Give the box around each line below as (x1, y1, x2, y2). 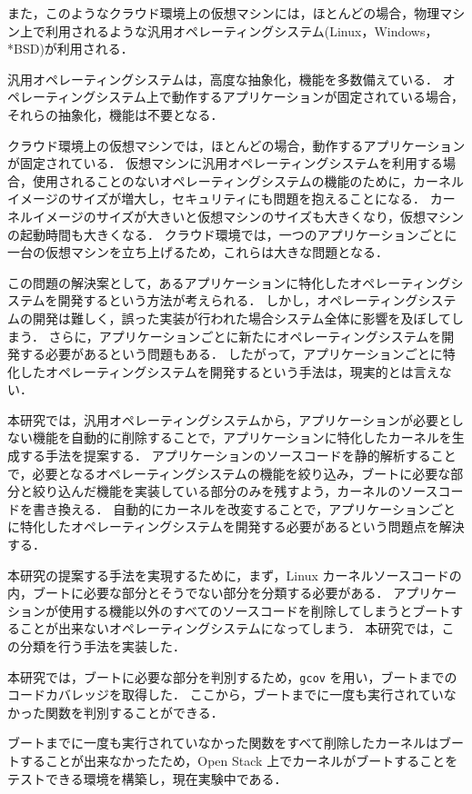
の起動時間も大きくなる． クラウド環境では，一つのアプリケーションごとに (7, 224, 457, 243)
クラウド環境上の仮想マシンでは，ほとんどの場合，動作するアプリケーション (7, 135, 466, 154)
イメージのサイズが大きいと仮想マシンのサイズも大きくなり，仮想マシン (32, 206, 464, 225)
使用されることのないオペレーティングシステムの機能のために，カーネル (32, 171, 464, 190)
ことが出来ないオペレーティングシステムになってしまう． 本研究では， (19, 619, 442, 638)
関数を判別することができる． (45, 702, 224, 721)
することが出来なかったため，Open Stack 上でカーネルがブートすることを (19, 751, 458, 770)
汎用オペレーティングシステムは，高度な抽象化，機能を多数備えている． (7, 69, 439, 88)
